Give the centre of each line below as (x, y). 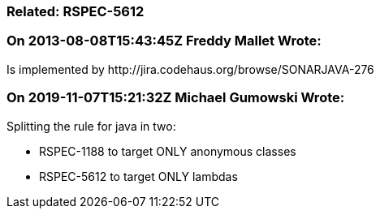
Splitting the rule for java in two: (91, 126)
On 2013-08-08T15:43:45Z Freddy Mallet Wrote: (164, 41)
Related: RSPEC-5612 (76, 11)
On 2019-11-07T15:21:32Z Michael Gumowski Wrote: (176, 98)
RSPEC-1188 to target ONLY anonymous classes (168, 151)
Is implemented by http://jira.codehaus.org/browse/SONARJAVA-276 (190, 69)
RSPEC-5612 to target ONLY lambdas (138, 176)
